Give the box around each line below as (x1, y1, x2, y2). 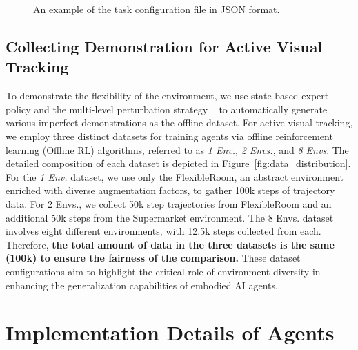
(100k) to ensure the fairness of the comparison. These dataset (6, 251, 301, 265)
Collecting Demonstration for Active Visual (6, 35, 323, 57)
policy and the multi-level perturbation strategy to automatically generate (6, 101, 328, 116)
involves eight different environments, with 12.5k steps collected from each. (6, 224, 321, 238)
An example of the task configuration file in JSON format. (33, 2, 280, 16)
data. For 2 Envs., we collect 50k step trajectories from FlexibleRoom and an (6, 196, 332, 211)
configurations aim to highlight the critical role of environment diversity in (6, 264, 321, 278)
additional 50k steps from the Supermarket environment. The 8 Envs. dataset (6, 210, 334, 224)
